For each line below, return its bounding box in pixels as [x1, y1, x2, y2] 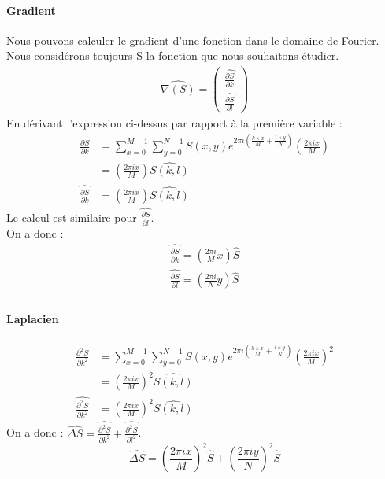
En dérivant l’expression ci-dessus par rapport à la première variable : [6, 115, 342, 131]
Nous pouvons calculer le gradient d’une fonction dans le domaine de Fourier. [6, 31, 379, 48]
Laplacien [6, 310, 59, 326]
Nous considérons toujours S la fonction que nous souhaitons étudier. [6, 47, 339, 64]
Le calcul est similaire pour [6, 208, 137, 225]
